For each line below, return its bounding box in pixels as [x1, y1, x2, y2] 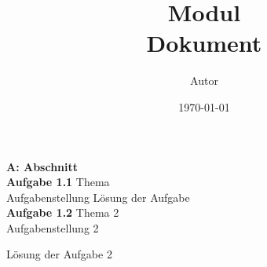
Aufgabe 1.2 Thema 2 [6, 204, 119, 221]
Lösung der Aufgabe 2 [6, 246, 112, 262]
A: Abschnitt [6, 158, 79, 174]
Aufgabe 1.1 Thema [6, 174, 110, 190]
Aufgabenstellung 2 [6, 219, 99, 236]
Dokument [146, 27, 262, 59]
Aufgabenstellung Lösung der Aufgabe [6, 188, 190, 205]
